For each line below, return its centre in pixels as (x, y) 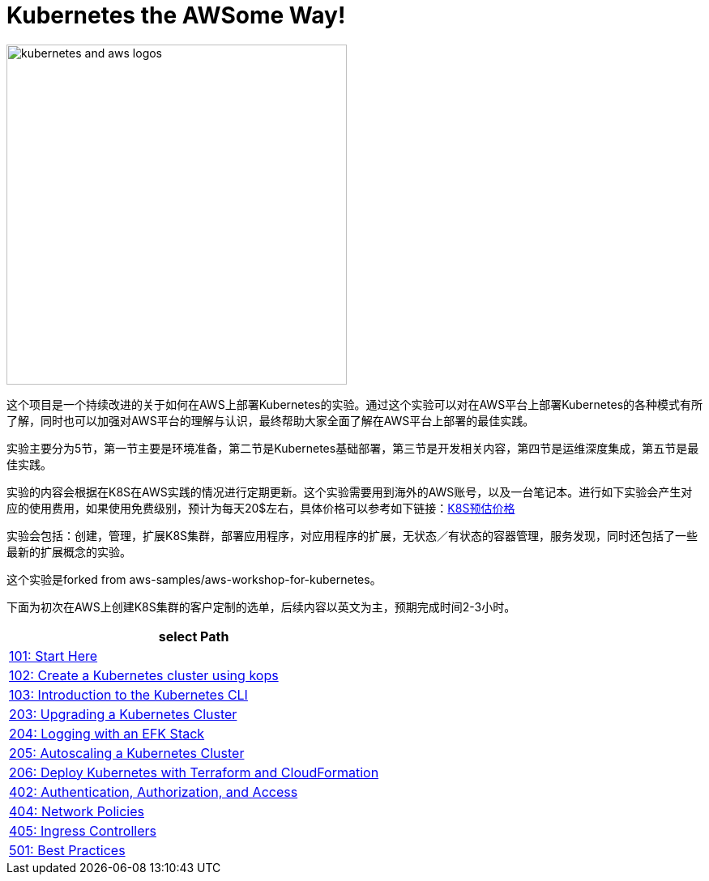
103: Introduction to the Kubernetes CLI (128, 694)
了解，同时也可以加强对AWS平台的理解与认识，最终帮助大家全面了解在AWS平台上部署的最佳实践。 (271, 420)
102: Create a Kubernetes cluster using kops (144, 675)
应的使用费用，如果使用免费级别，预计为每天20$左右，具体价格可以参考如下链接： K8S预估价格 (261, 508)
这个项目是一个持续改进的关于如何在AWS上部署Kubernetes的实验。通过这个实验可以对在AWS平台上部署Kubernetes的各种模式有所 (355, 404)
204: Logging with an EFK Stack (107, 733)
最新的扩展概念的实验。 (69, 551)
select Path (194, 636)
